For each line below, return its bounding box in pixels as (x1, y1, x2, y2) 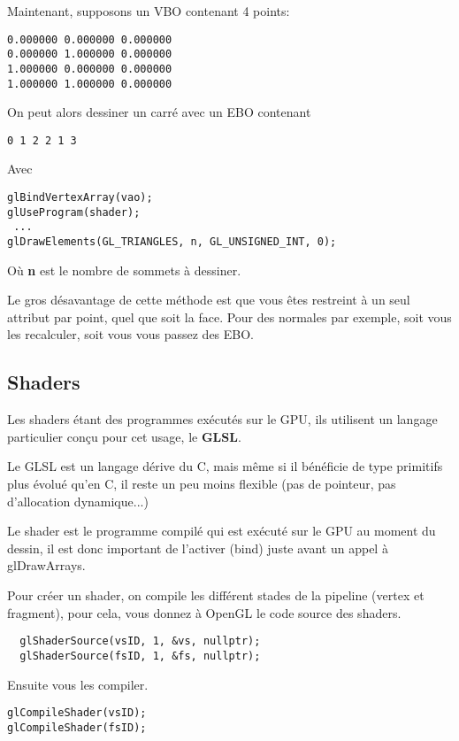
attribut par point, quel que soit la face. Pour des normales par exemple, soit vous (7, 307, 452, 326)
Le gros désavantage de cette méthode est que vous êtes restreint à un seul (7, 290, 410, 309)
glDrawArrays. (7, 556, 86, 575)
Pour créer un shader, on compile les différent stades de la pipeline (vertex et (7, 586, 425, 605)
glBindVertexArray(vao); (7, 191, 153, 205)
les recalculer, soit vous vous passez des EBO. (7, 325, 255, 343)
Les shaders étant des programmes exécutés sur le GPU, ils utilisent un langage (7, 410, 438, 428)
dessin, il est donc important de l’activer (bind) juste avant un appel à (7, 538, 388, 557)
